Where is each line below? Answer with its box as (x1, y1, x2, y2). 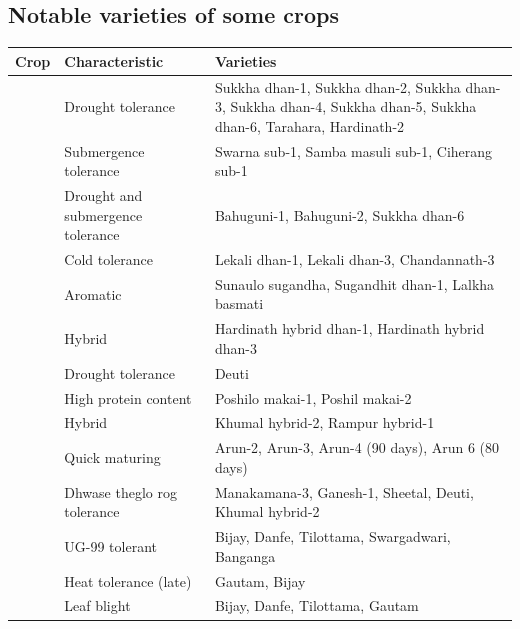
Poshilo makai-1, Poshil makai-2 (214, 387, 412, 408)
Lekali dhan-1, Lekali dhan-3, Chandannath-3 (214, 249, 495, 270)
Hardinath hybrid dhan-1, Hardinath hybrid (214, 318, 485, 339)
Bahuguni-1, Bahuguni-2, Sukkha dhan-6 (214, 204, 465, 225)
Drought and (64, 185, 143, 206)
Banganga (214, 545, 276, 566)
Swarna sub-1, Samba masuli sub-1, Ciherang (214, 140, 493, 161)
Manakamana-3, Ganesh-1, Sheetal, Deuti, (214, 481, 474, 502)
